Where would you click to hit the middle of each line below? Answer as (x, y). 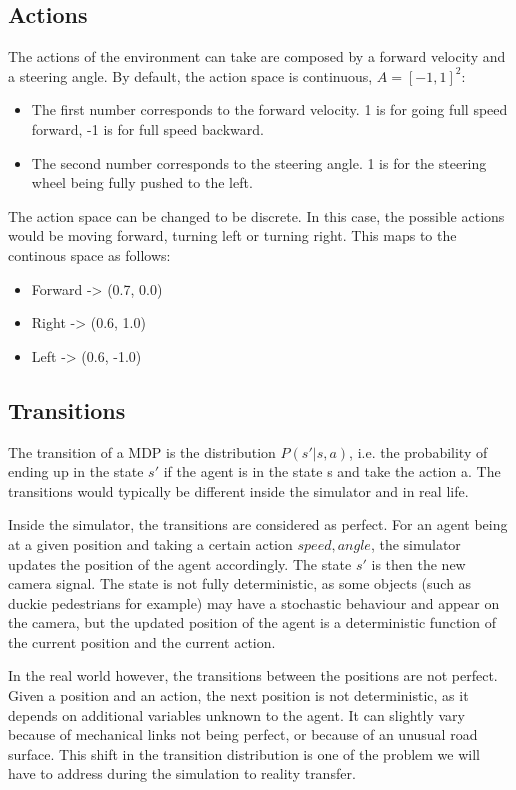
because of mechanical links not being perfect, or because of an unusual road (243, 734)
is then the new (418, 563)
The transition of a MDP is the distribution (142, 451)
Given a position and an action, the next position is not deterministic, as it (238, 695)
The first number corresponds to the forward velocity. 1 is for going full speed (269, 109)
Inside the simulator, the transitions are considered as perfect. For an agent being (258, 524)
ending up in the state (76, 471)
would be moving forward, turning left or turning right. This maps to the (232, 235)
